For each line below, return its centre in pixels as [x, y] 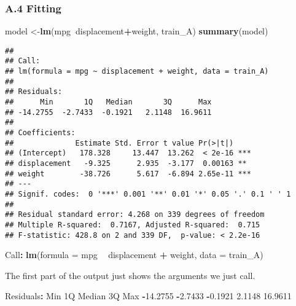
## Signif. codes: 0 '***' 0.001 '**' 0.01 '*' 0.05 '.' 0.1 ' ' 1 [148, 194]
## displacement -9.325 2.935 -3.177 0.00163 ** [126, 164]
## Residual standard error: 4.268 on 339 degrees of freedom [135, 215]
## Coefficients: [40, 133]
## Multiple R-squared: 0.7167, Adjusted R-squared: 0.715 [133, 225]
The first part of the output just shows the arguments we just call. [130, 275]
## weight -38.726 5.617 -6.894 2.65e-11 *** [128, 174]
